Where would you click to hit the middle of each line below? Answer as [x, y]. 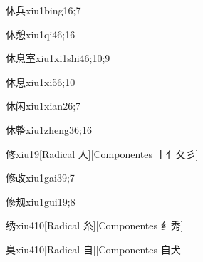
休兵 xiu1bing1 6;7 [43, 10]
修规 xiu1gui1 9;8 [41, 201]
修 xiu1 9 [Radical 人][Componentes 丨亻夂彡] [102, 153]
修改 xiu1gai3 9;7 [40, 178]
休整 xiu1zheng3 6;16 [49, 129]
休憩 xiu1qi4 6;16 [41, 34]
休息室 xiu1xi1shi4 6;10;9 [58, 58]
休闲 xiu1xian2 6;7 [43, 106]
